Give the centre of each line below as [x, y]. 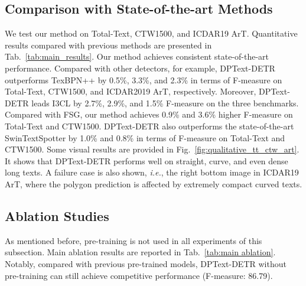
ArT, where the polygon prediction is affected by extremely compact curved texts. [154, 183]
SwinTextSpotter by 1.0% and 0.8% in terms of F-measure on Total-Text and [145, 137]
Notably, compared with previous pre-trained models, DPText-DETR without [146, 263]
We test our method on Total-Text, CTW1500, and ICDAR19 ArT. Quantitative [151, 33]
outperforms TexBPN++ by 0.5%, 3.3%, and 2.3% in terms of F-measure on [144, 79]
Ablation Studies [57, 215]
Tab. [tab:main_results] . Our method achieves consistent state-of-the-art [137, 56]
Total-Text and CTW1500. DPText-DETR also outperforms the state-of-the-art [149, 126]
